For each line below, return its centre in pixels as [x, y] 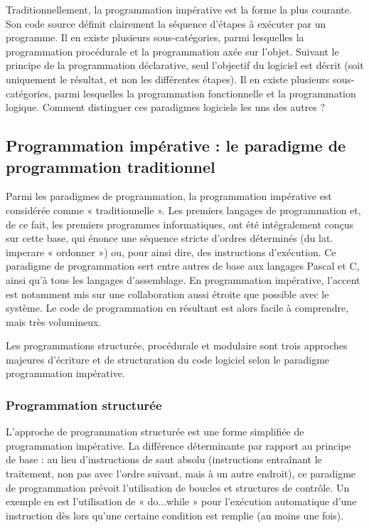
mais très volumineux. [54, 321]
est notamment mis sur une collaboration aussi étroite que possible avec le [167, 294]
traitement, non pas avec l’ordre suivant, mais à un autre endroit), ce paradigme [181, 474]
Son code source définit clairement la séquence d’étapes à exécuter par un [166, 23]
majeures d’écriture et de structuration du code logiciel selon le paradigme [168, 359]
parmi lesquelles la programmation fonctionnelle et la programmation [205, 93]
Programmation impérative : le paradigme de [176, 146]
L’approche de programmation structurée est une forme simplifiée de [155, 432]
